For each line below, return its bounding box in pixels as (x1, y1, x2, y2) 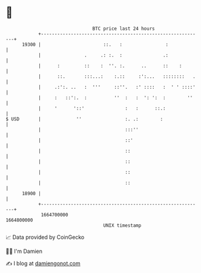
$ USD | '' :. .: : (5, 116, 163, 122)
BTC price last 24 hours (92, 26, 155, 32)
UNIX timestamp (103, 222, 142, 229)
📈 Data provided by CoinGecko (5, 233, 85, 241)
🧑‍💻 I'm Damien (5, 247, 43, 255)
